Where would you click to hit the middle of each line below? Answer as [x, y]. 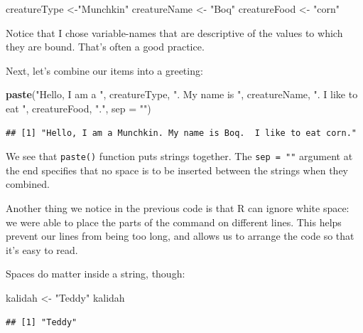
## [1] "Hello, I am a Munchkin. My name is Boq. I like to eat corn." [181, 133]
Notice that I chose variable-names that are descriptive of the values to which [174, 32]
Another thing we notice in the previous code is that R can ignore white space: [178, 208]
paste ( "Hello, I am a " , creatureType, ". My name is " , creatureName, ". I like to [182, 94]
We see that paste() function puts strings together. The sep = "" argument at [179, 156]
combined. [28, 184]
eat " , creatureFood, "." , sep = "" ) [78, 108]
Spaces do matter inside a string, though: [96, 274]
